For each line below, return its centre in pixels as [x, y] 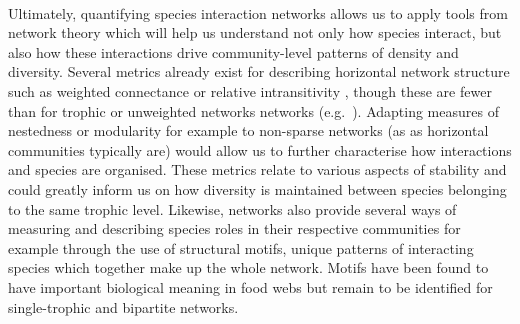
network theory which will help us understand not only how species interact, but [255, 32]
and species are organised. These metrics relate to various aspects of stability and [257, 169]
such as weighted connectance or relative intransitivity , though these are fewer [250, 90]
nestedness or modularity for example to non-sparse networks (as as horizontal [248, 130]
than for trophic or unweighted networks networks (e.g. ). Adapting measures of [253, 110]
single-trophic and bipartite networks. [123, 306]
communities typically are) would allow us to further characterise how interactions [260, 149]
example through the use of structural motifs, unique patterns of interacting [241, 247]
